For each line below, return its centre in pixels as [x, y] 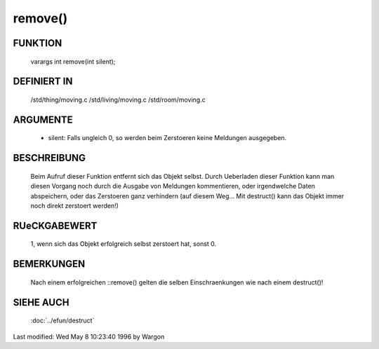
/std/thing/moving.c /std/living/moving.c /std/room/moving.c [118, 100]
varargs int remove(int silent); [73, 61]
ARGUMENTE [43, 119]
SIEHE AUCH [41, 302]
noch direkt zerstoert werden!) [75, 205]
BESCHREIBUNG [49, 158]
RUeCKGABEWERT [55, 225]
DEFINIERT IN [43, 82]
